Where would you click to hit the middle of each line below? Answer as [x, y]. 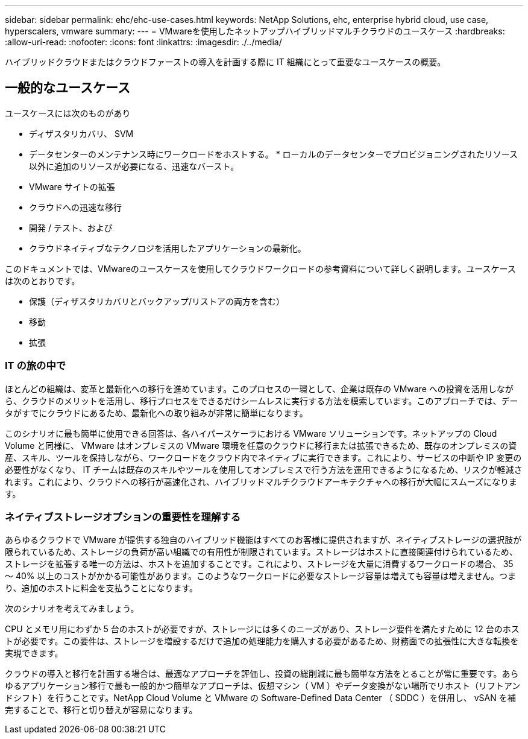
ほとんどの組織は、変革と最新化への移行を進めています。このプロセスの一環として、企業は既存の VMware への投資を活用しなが [259, 389]
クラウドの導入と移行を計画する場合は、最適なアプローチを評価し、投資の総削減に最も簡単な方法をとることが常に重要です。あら [262, 674]
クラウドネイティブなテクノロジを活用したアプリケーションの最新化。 [168, 248]
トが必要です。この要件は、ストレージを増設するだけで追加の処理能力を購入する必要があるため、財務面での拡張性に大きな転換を [262, 641]
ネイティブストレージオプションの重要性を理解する [123, 517]
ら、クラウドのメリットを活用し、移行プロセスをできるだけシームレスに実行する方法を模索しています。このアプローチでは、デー [262, 401]
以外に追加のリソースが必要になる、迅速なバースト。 [134, 166]
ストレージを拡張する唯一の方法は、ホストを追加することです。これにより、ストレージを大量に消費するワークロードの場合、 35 [259, 564]
